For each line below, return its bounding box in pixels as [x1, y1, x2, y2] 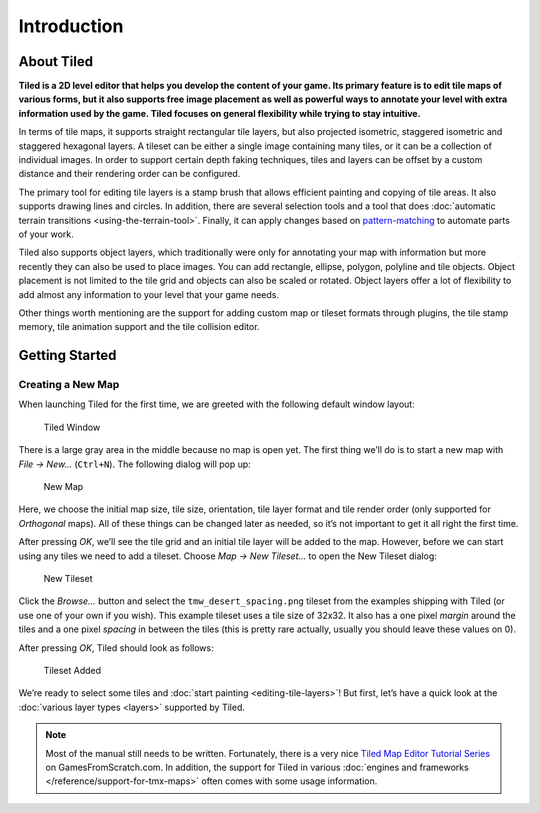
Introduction [18, 15, 124, 37]
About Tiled [18, 53, 94, 70]
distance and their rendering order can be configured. [18, 168, 241, 180]
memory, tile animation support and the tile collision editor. [18, 321, 260, 333]
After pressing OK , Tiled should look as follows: [18, 641, 214, 654]
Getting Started [18, 347, 117, 364]
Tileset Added [43, 664, 102, 676]
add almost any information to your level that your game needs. [18, 288, 280, 300]
